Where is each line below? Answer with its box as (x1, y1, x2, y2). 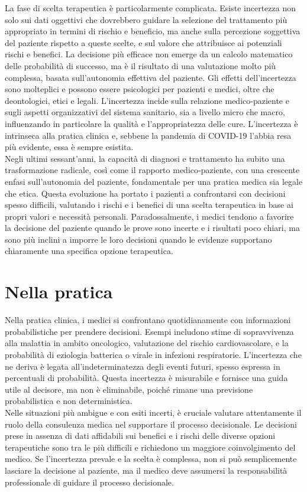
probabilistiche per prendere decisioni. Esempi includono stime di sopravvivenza (5, 325, 294, 337)
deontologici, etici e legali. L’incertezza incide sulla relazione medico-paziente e (5, 94, 289, 106)
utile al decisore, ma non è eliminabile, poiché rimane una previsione (5, 383, 253, 395)
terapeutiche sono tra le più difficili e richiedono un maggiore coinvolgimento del (5, 441, 296, 453)
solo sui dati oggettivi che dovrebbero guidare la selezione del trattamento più (5, 13, 287, 25)
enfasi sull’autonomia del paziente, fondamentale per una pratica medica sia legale (5, 175, 303, 187)
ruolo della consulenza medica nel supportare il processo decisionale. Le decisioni (5, 418, 297, 430)
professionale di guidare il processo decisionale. (5, 475, 174, 488)
